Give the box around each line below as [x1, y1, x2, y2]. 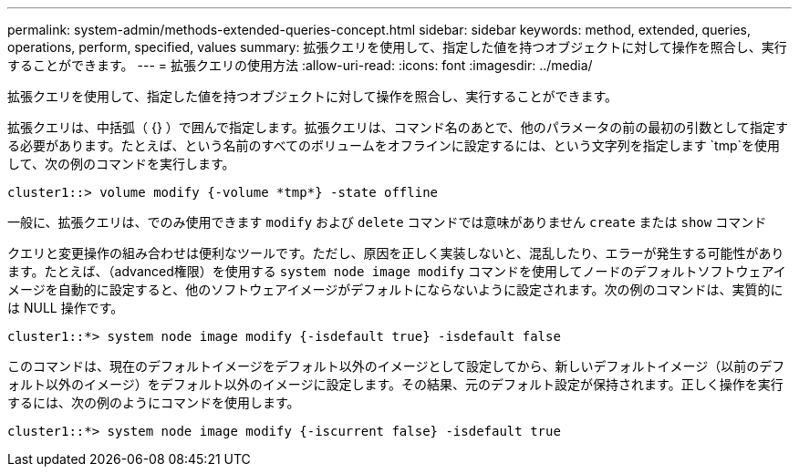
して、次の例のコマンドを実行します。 [7, 156, 235, 171]
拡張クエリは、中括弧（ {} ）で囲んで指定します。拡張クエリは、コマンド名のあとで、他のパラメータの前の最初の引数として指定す [7, 119, 788, 135]
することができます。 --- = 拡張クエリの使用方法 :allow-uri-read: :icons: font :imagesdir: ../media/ [7, 57, 593, 73]
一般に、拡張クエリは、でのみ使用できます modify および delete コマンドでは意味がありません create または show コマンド [7, 214, 767, 230]
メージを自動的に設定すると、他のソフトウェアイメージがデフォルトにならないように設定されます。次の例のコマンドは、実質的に [7, 282, 783, 297]
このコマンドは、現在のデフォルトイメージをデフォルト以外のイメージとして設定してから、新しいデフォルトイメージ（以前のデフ [7, 358, 785, 374]
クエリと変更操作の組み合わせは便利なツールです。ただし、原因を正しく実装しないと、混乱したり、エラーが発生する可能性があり [7, 245, 784, 261]
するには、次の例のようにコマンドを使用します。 [7, 395, 300, 410]
